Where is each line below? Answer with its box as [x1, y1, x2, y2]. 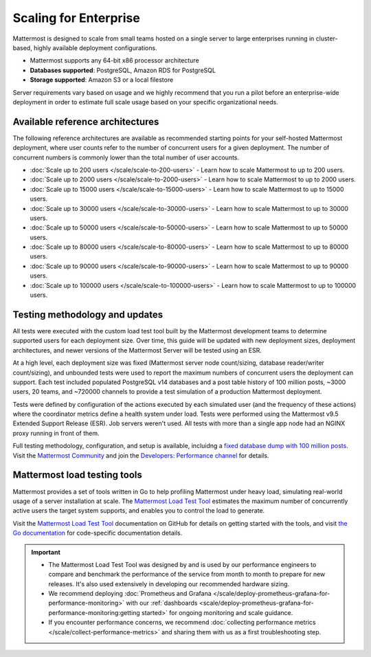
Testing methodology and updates [12, 309, 164, 320]
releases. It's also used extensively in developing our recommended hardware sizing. [48, 579, 290, 588]
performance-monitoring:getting [48, 608, 140, 616]
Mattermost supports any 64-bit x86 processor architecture [30, 56, 199, 65]
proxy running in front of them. [12, 429, 100, 437]
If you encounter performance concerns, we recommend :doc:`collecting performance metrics [48, 619, 316, 627]
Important [31, 548, 61, 556]
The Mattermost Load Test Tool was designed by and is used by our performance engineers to [48, 560, 317, 568]
